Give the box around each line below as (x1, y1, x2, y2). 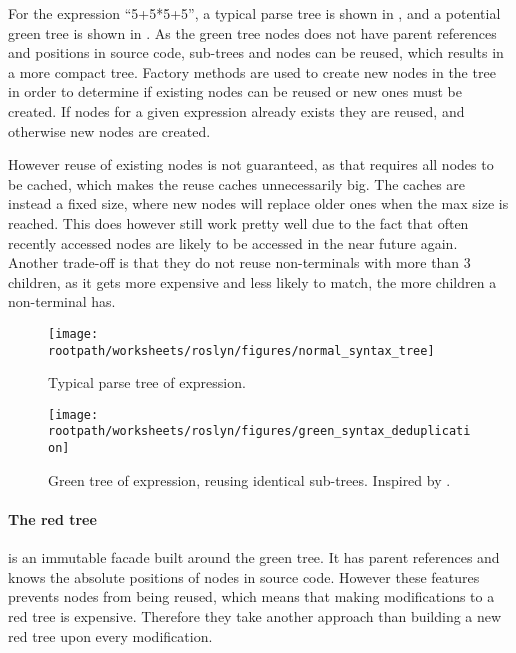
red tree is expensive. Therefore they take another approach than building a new (8, 605, 502, 626)
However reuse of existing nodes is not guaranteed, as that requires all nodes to (8, 154, 494, 175)
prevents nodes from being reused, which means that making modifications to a (8, 586, 495, 607)
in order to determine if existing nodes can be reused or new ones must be (8, 81, 462, 102)
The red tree (8, 508, 97, 529)
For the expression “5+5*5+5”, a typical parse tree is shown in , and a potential (8, 3, 501, 23)
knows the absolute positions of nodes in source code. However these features (8, 566, 480, 587)
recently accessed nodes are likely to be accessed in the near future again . (8, 232, 458, 253)
